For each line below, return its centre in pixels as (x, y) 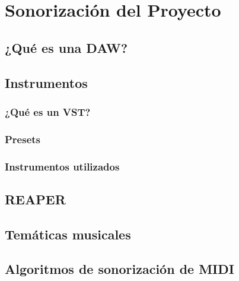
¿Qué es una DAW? (66, 47)
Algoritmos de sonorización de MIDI (120, 269)
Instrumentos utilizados (62, 166)
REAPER (35, 199)
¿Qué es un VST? (48, 111)
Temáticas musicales (68, 234)
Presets (23, 139)
